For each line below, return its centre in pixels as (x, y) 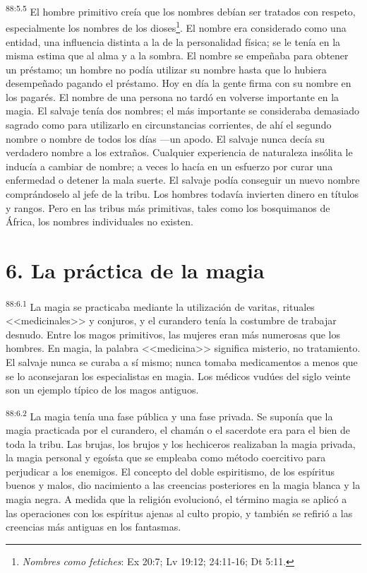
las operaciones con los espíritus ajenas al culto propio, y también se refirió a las (179, 513)
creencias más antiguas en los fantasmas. (94, 527)
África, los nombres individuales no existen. (100, 221)
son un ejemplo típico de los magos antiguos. (102, 390)
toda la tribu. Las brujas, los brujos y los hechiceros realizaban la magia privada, (181, 443)
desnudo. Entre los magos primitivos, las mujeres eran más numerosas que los (173, 334)
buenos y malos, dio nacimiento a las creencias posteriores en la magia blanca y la (183, 485)
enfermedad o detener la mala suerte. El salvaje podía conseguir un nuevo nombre (183, 180)
